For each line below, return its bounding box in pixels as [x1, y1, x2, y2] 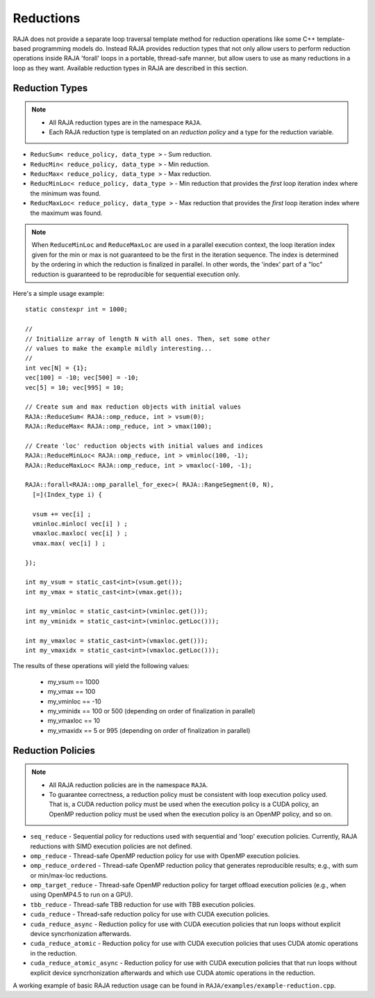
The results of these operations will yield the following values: [12, 662, 190, 670]
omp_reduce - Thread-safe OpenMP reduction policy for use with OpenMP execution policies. [30, 851, 301, 860]
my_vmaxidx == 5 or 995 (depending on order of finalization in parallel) [47, 726, 251, 734]
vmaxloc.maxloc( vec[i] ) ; [32, 530, 128, 537]
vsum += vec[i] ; [32, 510, 92, 518]
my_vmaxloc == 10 [47, 717, 101, 725]
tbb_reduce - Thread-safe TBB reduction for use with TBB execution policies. [30, 900, 256, 908]
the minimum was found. [30, 189, 101, 198]
